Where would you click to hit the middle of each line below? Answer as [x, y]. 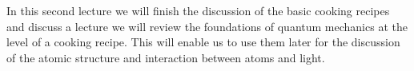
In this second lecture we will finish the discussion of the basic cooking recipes [198, 10]
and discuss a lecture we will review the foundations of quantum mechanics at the [207, 26]
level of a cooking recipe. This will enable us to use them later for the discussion [203, 42]
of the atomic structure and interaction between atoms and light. [166, 57]
